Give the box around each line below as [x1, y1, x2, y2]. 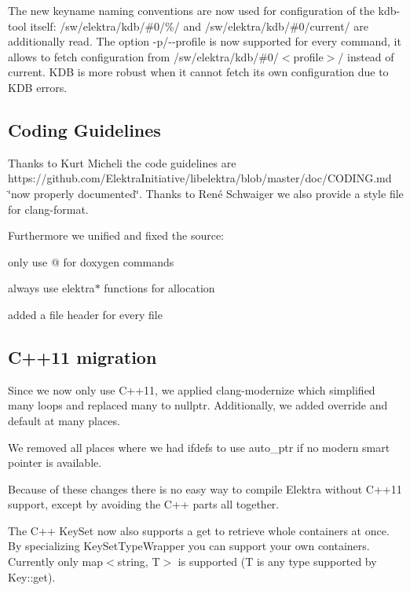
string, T [117, 553, 160, 570]
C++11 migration [8, 344, 157, 369]
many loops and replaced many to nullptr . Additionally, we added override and [8, 397, 388, 413]
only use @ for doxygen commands [8, 253, 174, 270]
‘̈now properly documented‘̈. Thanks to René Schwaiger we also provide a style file [8, 185, 404, 201]
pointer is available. [8, 454, 102, 471]
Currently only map [8, 553, 104, 570]
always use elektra [8, 280, 95, 296]
